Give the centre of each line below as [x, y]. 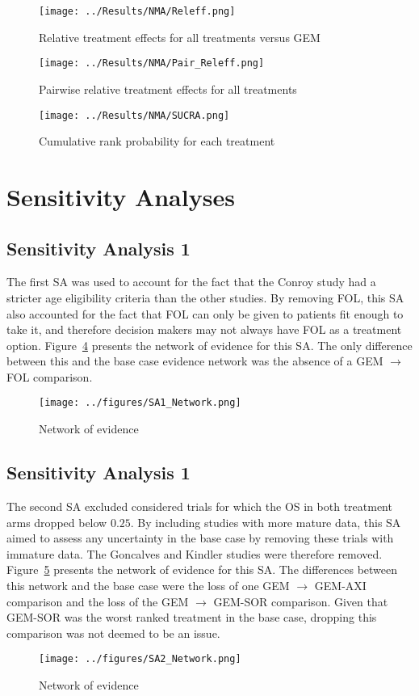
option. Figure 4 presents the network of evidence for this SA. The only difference [209, 345]
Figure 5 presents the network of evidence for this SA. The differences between [202, 569]
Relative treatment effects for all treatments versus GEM [180, 37]
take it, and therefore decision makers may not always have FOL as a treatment [204, 329]
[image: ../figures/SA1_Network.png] [140, 403]
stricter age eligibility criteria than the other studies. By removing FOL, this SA [205, 297]
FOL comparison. [50, 376]
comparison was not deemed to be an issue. [113, 633]
